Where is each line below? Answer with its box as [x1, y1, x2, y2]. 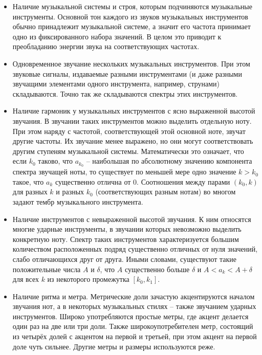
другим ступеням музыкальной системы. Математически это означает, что [12, 145, 244, 156]
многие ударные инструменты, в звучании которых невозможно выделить [12, 224, 242, 234]
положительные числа [12, 263, 81, 274]
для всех [12, 274, 39, 284]
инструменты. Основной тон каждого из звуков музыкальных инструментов [12, 11, 248, 21]
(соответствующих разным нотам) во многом [95, 186, 236, 197]
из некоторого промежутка [47, 274, 129, 284]
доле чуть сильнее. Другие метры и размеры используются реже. [12, 341, 215, 351]
